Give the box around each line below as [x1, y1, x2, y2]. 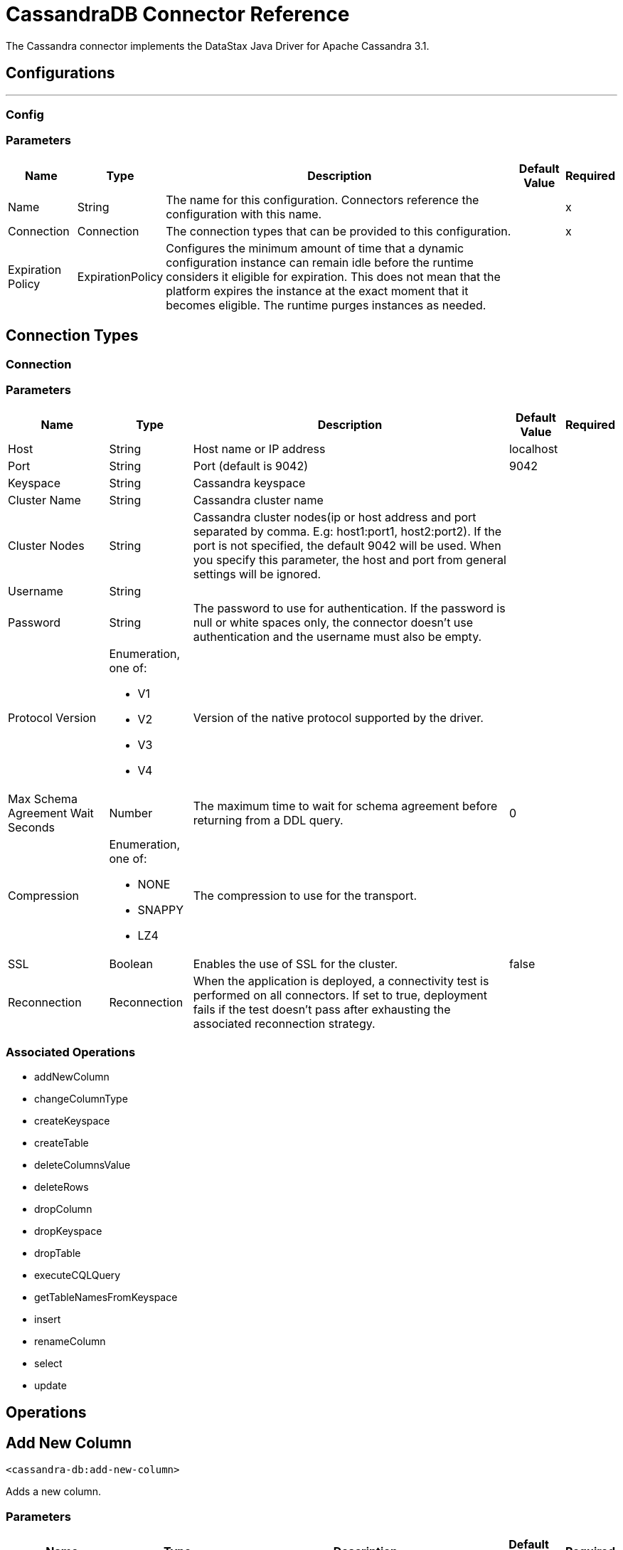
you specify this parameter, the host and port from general [193, 553, 506, 568]
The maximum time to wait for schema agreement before [193, 799, 498, 814]
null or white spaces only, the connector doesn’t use [193, 615, 474, 630]
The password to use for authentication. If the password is [193, 601, 506, 616]
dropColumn [34, 1203, 92, 1216]
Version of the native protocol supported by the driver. [193, 711, 484, 726]
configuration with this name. [166, 206, 322, 221]
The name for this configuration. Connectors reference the [166, 192, 479, 207]
